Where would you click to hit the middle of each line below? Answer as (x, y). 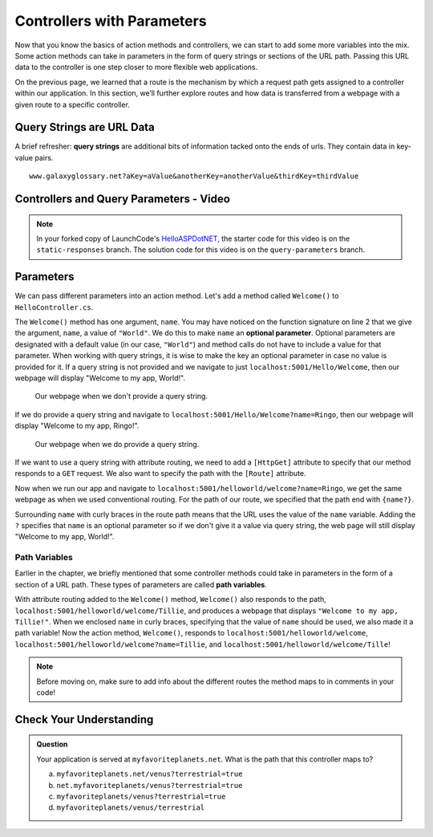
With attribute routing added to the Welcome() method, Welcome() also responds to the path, (170, 599)
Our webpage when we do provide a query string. (117, 444)
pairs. (44, 157)
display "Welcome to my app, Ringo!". (77, 426)
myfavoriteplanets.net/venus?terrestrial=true (150, 774)
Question (52, 744)
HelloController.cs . (54, 307)
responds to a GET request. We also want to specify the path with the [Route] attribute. (160, 473)
